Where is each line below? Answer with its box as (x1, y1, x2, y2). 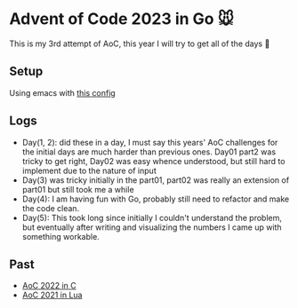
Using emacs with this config (9, 87, 116, 98)
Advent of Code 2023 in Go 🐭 (9, 9, 234, 29)
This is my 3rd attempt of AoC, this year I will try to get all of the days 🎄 (9, 38, 270, 49)
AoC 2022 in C (21, 280, 77, 291)
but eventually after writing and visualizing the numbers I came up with (21, 222, 282, 233)
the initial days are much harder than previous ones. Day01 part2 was (21, 146, 277, 157)
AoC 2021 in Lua (21, 289, 83, 301)
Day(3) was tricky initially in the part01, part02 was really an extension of (21, 174, 290, 186)
